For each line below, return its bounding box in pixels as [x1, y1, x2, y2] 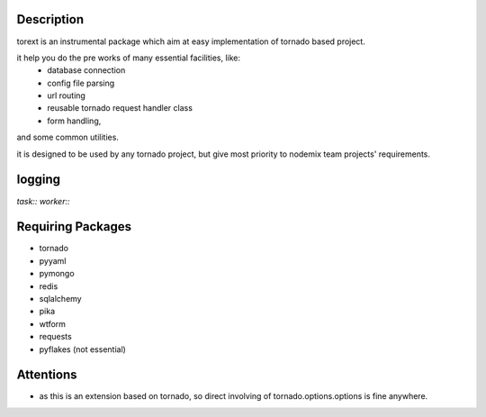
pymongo [39, 268, 76, 279]
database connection [47, 65, 126, 76]
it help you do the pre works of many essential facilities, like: [16, 52, 241, 63]
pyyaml [39, 255, 67, 266]
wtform [39, 318, 67, 329]
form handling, [47, 115, 102, 126]
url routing [47, 90, 85, 101]
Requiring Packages [16, 219, 132, 234]
